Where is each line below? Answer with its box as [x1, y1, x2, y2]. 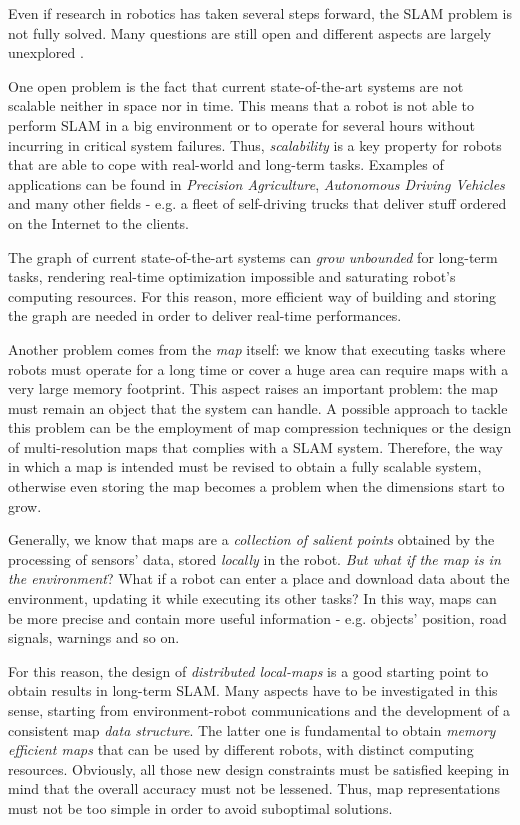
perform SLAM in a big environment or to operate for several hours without [8, 114, 475, 135]
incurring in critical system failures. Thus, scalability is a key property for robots [8, 134, 502, 155]
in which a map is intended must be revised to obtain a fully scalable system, [8, 456, 482, 477]
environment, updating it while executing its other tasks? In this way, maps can [8, 588, 497, 609]
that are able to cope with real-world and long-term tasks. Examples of [8, 154, 444, 175]
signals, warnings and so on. [8, 627, 180, 648]
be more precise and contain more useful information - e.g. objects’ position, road [8, 607, 507, 628]
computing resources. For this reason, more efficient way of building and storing [8, 285, 497, 306]
